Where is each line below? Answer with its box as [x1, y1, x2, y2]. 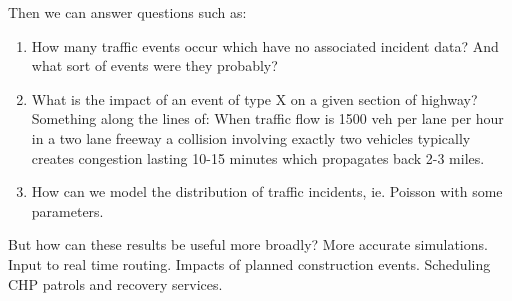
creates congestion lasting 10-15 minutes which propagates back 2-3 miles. [31, 147, 485, 168]
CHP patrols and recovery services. [8, 273, 223, 294]
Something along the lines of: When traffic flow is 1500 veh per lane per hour [31, 108, 504, 129]
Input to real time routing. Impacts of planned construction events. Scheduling [8, 253, 491, 274]
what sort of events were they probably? [31, 55, 278, 76]
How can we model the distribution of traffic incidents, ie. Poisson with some [31, 181, 503, 202]
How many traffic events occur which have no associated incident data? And [31, 35, 499, 56]
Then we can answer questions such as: [8, 2, 247, 22]
